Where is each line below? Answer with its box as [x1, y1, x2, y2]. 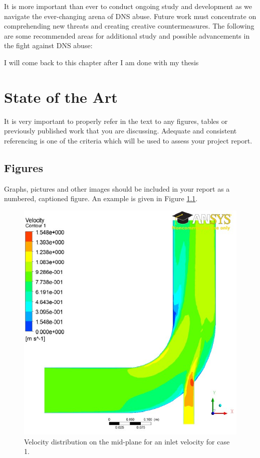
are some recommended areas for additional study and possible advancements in [4, 30, 250, 41]
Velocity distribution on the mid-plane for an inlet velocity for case [24, 436, 230, 446]
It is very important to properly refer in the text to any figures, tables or [4, 115, 228, 126]
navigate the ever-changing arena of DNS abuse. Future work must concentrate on [4, 11, 256, 21]
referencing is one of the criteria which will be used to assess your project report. [4, 135, 252, 145]
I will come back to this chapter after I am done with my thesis [4, 57, 199, 67]
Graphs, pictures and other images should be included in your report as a [4, 183, 230, 194]
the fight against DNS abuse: [4, 40, 93, 51]
